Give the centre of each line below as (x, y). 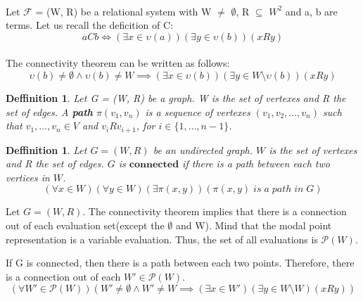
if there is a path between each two (256, 164)
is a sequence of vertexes (198, 111)
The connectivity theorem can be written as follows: (118, 63)
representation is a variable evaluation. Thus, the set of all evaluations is (162, 239)
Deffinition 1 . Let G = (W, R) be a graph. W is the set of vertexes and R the (176, 97)
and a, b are (311, 11)
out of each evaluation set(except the (85, 225)
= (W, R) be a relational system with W (123, 11)
